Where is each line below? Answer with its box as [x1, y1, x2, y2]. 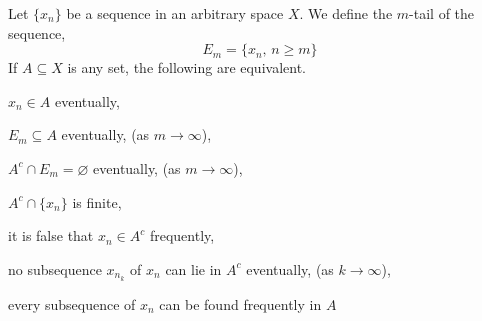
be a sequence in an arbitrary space [66, 3, 284, 23]
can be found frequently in [159, 293, 322, 314]
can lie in [165, 258, 222, 279]
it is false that [8, 225, 94, 246]
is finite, [72, 191, 122, 212]
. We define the [299, 3, 393, 23]
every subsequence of [8, 293, 136, 314]
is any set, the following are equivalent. [67, 57, 306, 78]
